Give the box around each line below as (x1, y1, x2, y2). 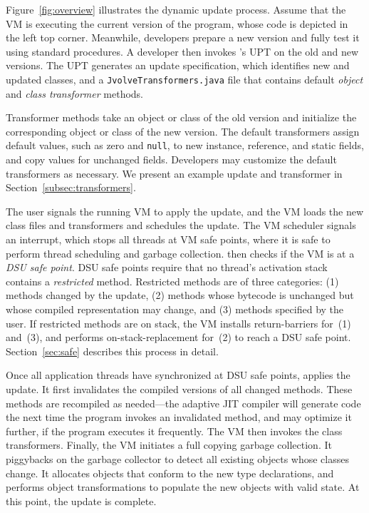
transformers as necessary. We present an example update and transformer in (6, 166, 343, 181)
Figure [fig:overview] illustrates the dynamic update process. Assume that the (6, 2, 346, 16)
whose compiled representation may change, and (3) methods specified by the (6, 302, 344, 316)
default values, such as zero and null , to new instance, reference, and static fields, (6, 138, 364, 153)
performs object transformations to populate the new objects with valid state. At (6, 479, 360, 494)
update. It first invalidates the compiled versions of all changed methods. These (6, 381, 353, 396)
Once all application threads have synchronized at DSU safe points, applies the (6, 367, 350, 382)
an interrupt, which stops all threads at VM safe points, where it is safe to (6, 232, 331, 247)
